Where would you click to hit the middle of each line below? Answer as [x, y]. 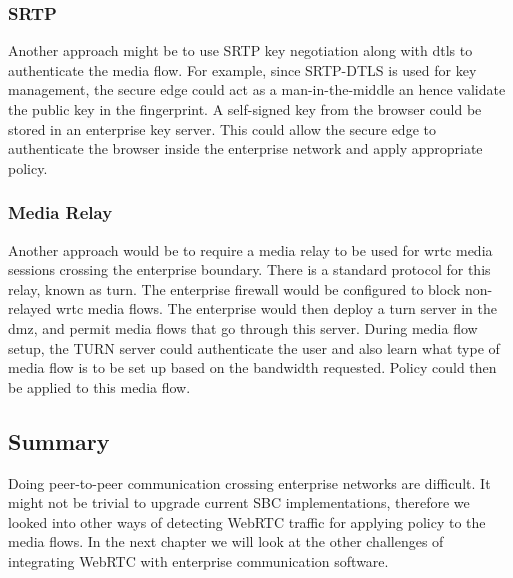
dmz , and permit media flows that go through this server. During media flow [243, 327]
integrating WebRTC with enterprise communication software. [198, 560]
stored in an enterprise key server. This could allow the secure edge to [222, 128]
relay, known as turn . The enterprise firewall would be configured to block [234, 288]
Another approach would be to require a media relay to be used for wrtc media [250, 249]
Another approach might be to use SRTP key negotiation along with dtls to [240, 50]
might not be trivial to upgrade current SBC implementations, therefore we [239, 502]
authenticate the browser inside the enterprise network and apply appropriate [245, 148]
